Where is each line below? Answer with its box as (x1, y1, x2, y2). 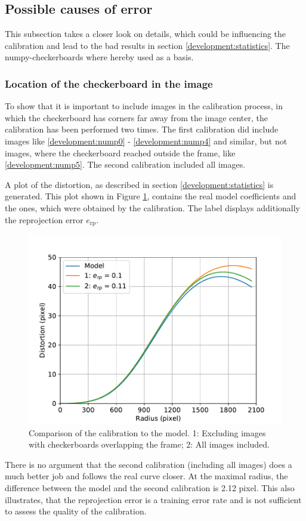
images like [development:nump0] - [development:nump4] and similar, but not (5, 134, 288, 147)
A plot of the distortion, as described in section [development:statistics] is (5, 178, 274, 190)
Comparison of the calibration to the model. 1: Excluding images (29, 426, 266, 439)
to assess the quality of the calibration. (5, 505, 147, 517)
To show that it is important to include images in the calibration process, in (5, 100, 283, 112)
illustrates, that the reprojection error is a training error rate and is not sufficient (5, 493, 302, 505)
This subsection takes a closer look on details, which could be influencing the (5, 27, 286, 40)
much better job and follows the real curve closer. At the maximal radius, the (5, 470, 288, 482)
